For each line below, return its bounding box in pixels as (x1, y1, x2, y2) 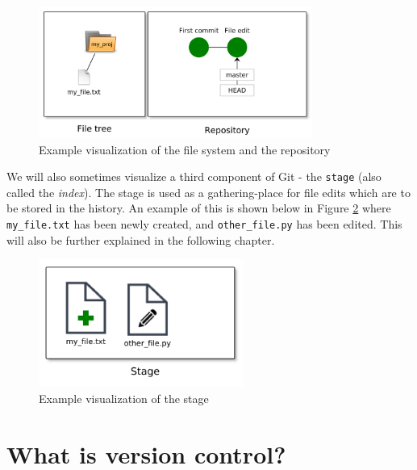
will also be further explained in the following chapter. (6, 231, 275, 248)
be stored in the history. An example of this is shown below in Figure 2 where (6, 199, 391, 216)
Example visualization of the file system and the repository (39, 141, 331, 157)
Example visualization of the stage (39, 389, 209, 406)
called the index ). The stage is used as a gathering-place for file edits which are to (6, 183, 411, 200)
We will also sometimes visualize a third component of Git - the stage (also (6, 168, 382, 185)
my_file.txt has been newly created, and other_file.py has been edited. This (6, 216, 402, 232)
